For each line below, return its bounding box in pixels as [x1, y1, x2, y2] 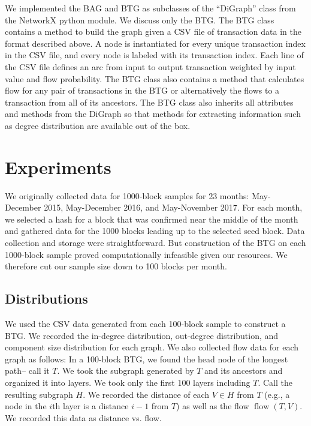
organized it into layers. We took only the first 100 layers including [5, 376, 250, 388]
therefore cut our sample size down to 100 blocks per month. [5, 260, 227, 272]
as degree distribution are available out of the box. [5, 119, 191, 131]
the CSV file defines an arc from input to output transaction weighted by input [5, 60, 296, 73]
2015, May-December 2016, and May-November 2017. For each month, [44, 201, 303, 214]
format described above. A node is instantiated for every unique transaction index [5, 37, 306, 49]
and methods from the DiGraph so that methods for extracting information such [5, 107, 301, 120]
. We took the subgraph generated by [57, 364, 194, 377]
